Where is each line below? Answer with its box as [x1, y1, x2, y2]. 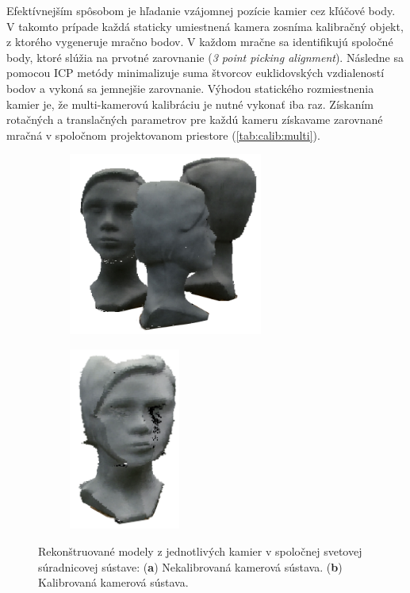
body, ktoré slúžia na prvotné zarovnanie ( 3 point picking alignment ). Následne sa [6, 48, 404, 65]
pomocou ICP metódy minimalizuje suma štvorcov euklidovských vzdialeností [6, 64, 385, 81]
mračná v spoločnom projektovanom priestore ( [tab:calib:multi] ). [6, 126, 320, 143]
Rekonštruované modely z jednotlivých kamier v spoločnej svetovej [38, 543, 362, 560]
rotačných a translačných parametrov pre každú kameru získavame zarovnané [6, 111, 383, 128]
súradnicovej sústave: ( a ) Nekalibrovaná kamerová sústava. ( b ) [38, 558, 343, 575]
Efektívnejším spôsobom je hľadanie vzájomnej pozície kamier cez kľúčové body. [6, 2, 396, 18]
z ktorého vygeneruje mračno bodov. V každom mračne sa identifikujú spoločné [6, 33, 393, 50]
